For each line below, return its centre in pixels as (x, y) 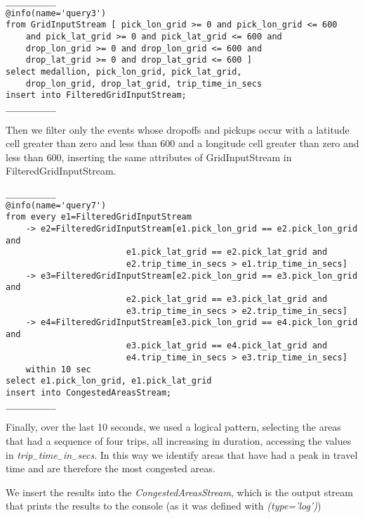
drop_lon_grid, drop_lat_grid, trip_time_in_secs (144, 83)
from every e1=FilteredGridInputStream (99, 217)
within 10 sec (58, 369)
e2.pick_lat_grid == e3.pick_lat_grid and (227, 299)
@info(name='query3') (56, 13)
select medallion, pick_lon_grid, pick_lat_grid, (124, 71)
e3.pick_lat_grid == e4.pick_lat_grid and (227, 346)
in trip (19, 454)
